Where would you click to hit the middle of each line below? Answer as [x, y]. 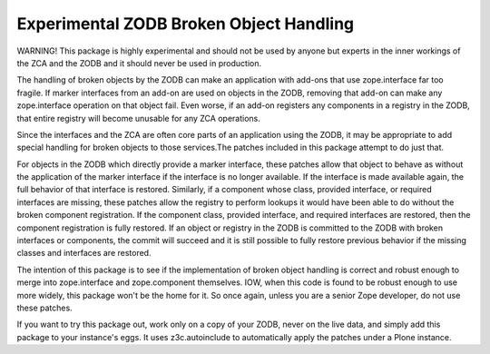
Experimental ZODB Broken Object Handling [186, 24]
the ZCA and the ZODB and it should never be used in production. [139, 63]
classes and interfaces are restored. [84, 253]
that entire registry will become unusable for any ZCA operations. [138, 118]
